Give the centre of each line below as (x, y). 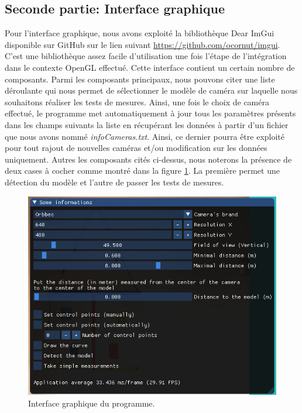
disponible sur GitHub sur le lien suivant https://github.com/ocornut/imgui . (143, 44)
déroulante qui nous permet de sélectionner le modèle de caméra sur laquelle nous (151, 90)
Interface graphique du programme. (92, 403)
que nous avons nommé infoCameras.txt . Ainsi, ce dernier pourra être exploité (145, 136)
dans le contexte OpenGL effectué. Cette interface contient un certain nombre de (150, 67)
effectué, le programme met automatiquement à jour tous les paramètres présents (150, 113)
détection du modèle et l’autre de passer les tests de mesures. (114, 182)
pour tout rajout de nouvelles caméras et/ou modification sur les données (136, 148)
